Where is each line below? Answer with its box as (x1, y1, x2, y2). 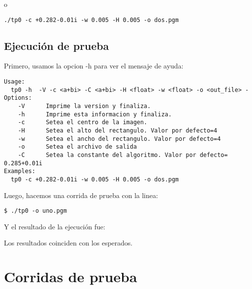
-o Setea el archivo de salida (18, 143, 137, 151)
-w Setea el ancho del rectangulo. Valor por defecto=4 (18, 135, 221, 142)
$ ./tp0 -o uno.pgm (4, 207, 67, 215)
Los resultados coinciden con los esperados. (4, 238, 133, 248)
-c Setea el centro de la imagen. (18, 119, 147, 126)
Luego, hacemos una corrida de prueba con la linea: (4, 190, 158, 200)
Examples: (4, 168, 36, 175)
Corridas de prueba (4, 267, 137, 287)
